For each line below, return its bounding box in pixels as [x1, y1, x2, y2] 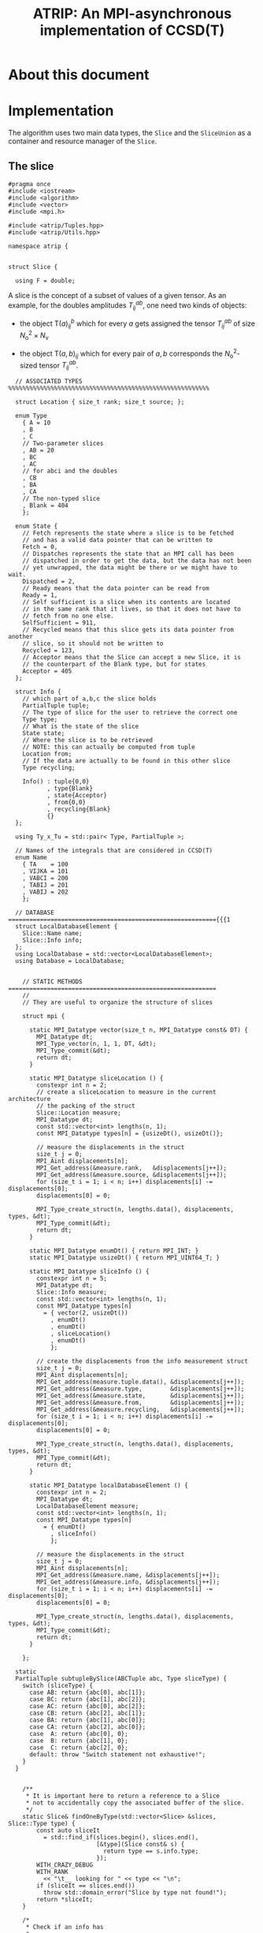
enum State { [15, 522, 58, 531]
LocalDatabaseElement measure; [36, 1502, 139, 1510]
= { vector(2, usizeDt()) [43, 1309, 128, 1317]
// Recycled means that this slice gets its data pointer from [22, 626, 235, 634]
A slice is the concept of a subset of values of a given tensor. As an [8, 290, 227, 300]
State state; [22, 730, 65, 737]
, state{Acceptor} [46, 792, 108, 800]
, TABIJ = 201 [22, 881, 69, 890]
